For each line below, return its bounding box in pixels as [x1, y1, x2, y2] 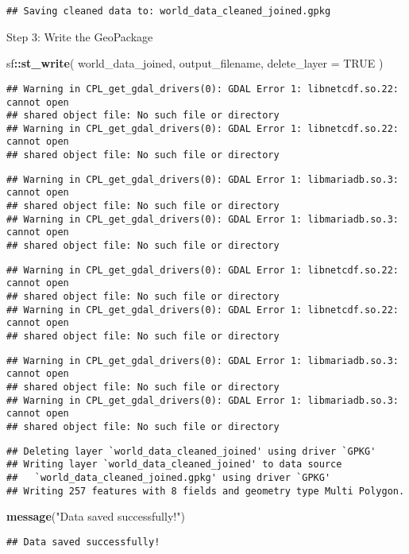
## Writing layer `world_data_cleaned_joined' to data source [6, 459, 342, 471]
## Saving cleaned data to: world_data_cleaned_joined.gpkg [6, 6, 331, 17]
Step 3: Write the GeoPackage [6, 28, 153, 45]
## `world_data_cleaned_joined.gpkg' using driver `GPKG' [6, 471, 331, 483]
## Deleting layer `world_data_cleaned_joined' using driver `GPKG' [6, 445, 376, 457]
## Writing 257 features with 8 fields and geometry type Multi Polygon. [6, 485, 405, 497]
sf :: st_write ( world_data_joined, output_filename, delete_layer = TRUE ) [6, 55, 384, 72]
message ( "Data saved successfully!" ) [6, 508, 185, 525]
